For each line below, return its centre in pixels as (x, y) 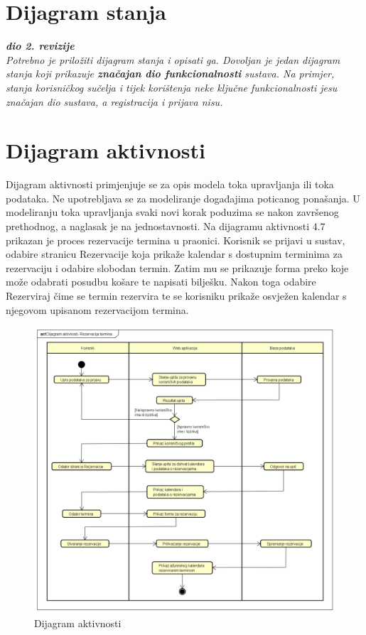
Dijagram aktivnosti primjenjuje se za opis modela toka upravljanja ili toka (170, 184)
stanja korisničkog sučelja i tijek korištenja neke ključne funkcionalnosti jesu (172, 87)
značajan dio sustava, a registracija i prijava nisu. (114, 101)
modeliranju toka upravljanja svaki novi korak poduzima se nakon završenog (172, 212)
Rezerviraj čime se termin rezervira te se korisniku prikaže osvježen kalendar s (176, 295)
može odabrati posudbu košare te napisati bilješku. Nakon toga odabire (161, 282)
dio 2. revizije (40, 46)
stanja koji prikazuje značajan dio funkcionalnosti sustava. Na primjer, (170, 74)
